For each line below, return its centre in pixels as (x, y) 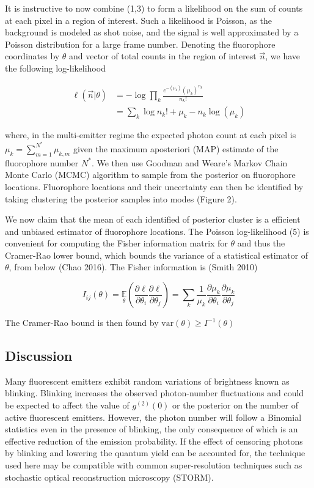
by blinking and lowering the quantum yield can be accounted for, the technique (155, 453)
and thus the (261, 243)
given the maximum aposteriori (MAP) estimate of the (176, 148)
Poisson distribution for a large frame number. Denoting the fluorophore (140, 44)
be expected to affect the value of (67, 405)
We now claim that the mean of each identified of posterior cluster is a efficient (153, 219)
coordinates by (32, 56)
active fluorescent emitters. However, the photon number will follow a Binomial (153, 417)
